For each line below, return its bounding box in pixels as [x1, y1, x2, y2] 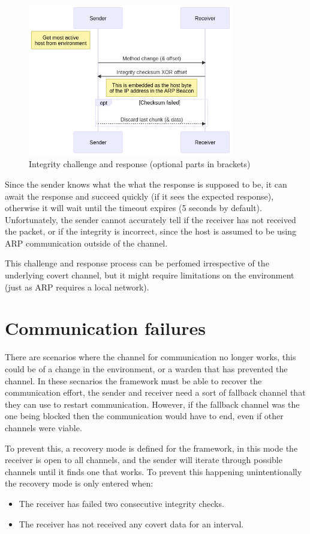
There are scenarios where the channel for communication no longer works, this [5, 351, 296, 363]
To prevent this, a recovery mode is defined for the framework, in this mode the [5, 441, 298, 454]
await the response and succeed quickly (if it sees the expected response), [5, 189, 274, 202]
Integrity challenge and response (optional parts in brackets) [29, 158, 251, 170]
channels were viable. [5, 421, 82, 434]
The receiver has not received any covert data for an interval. [19, 517, 244, 530]
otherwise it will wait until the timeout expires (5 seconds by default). [5, 201, 262, 214]
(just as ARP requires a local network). [5, 280, 149, 293]
